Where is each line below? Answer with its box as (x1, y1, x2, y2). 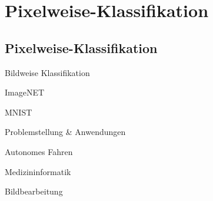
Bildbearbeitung (5, 185, 63, 197)
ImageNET (5, 86, 45, 98)
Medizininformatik (5, 165, 71, 177)
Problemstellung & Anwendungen (5, 126, 126, 138)
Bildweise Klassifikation (5, 66, 90, 78)
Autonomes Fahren (5, 145, 73, 157)
